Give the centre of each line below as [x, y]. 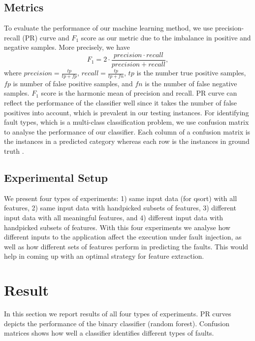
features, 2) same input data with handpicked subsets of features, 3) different [120, 208]
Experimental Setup [56, 178]
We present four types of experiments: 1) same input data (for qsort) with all [121, 198]
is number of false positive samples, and [73, 83]
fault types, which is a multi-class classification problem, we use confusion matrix [127, 122]
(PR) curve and [46, 37]
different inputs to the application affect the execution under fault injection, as [123, 237]
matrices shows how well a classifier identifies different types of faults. [109, 333]
